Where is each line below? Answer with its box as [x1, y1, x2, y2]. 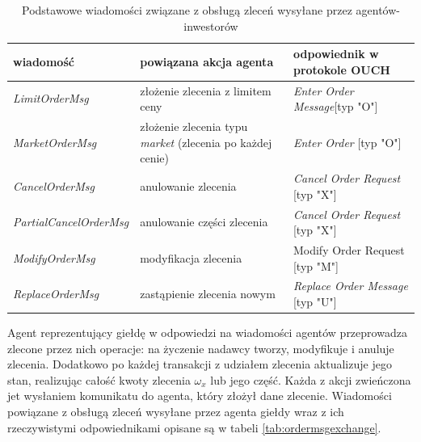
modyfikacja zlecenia [140, 249, 242, 266]
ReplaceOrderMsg [13, 285, 99, 302]
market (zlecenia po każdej [140, 133, 272, 150]
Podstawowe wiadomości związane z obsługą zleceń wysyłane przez [22, 2, 352, 18]
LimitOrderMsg [13, 90, 89, 107]
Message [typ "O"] [293, 98, 378, 115]
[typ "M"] [293, 257, 339, 274]
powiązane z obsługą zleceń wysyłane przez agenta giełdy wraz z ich [7, 403, 344, 420]
